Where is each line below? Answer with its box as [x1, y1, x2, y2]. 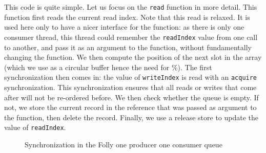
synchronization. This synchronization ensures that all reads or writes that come [4, 81, 257, 92]
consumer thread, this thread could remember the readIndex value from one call [4, 31, 258, 42]
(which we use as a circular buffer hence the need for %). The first [4, 61, 212, 72]
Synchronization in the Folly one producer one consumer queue [25, 139, 222, 149]
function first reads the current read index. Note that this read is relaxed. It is [4, 11, 250, 22]
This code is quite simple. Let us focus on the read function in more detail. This [4, 2, 257, 12]
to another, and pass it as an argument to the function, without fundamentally [4, 41, 252, 52]
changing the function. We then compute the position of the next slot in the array [4, 52, 262, 62]
